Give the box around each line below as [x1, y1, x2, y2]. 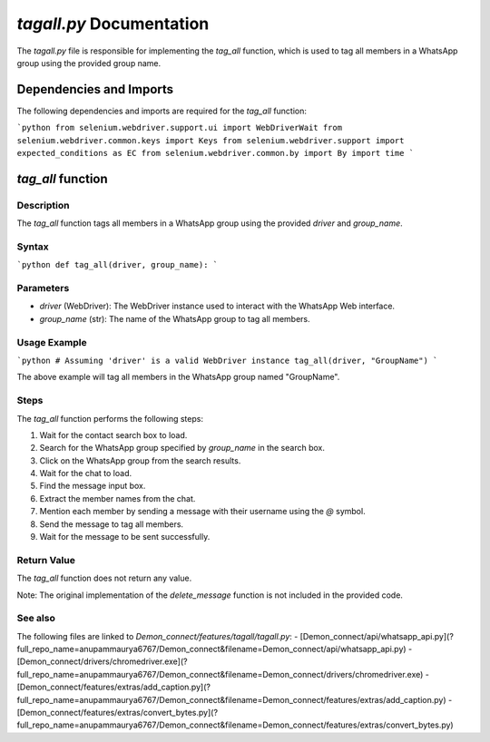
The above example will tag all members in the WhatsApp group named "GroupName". [16, 372, 340, 383]
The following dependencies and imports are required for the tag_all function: [16, 105, 308, 116]
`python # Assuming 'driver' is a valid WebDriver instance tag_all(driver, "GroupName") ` [16, 355, 438, 366]
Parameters [16, 282, 70, 295]
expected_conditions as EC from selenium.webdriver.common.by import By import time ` [16, 148, 415, 159]
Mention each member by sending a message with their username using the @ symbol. [39, 506, 367, 517]
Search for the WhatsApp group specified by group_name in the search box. [39, 443, 326, 454]
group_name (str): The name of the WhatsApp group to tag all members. [39, 313, 310, 324]
